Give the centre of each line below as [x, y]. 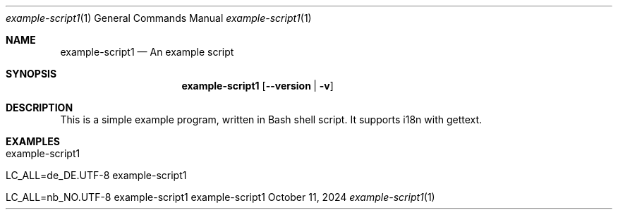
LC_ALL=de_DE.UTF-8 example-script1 [96, 175]
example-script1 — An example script [147, 52]
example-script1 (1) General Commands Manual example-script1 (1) [159, 18]
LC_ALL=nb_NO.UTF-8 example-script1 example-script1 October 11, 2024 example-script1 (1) [220, 197]
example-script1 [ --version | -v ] [257, 86]
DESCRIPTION [40, 107]
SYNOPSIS [31, 74]
